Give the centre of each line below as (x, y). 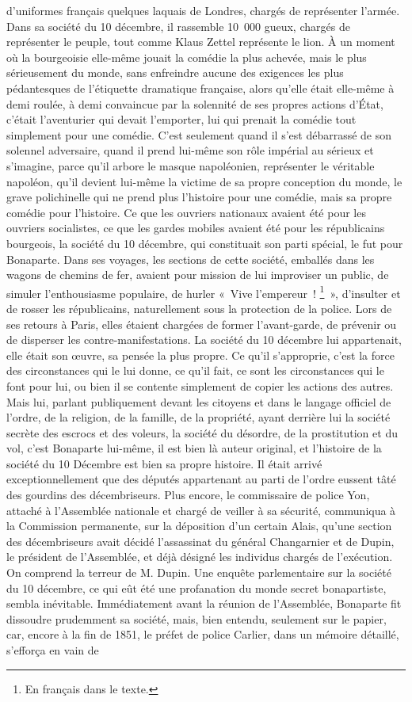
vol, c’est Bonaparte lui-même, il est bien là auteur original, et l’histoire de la (194, 448)
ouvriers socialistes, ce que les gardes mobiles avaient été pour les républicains (196, 228)
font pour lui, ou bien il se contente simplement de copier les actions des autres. (200, 385)
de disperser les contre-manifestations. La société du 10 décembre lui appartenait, (204, 340)
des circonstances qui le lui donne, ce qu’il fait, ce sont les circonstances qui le (195, 370)
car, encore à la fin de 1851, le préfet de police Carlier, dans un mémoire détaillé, (203, 634)
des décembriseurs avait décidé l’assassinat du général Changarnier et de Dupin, (200, 541)
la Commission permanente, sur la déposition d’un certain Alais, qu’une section (199, 526)
